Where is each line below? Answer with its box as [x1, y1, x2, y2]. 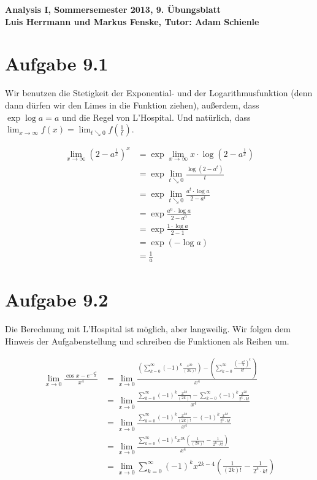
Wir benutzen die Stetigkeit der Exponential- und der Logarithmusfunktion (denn [5, 86, 313, 99]
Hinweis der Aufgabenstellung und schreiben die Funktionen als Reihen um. [5, 334, 289, 347]
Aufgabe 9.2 [5, 287, 109, 312]
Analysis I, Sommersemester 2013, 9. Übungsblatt [5, 3, 221, 15]
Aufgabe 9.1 [5, 51, 109, 76]
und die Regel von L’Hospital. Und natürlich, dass [61, 110, 251, 123]
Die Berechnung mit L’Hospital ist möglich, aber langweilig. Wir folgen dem [5, 322, 291, 335]
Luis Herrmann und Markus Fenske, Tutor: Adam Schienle [5, 15, 259, 28]
